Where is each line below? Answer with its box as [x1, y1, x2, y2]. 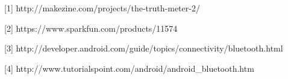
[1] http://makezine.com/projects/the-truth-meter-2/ [4, 2, 200, 14]
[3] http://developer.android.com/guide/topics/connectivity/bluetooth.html [4, 42, 283, 54]
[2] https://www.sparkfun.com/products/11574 [4, 22, 178, 34]
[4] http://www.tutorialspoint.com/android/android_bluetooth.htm [4, 62, 254, 74]
